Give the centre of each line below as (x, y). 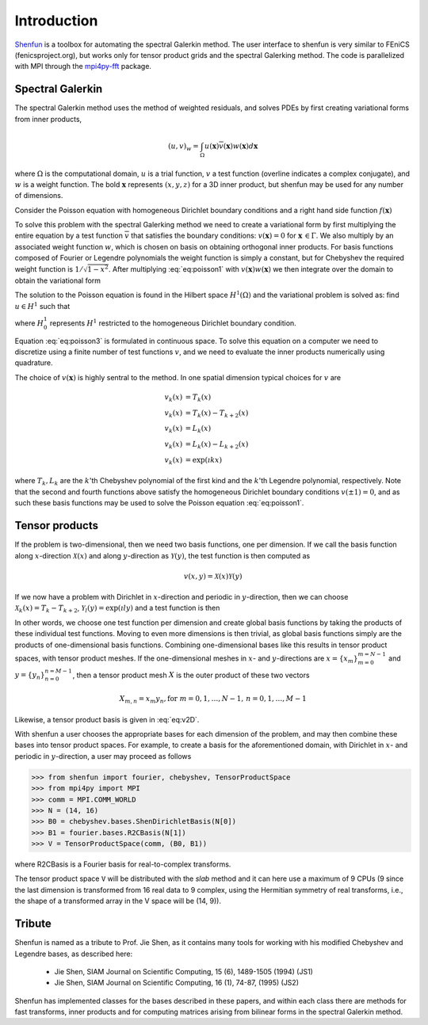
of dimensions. (39, 196)
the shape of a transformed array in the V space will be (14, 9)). (118, 901)
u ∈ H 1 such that (42, 305)
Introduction (56, 21)
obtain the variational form (58, 280)
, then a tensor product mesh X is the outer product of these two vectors (191, 675)
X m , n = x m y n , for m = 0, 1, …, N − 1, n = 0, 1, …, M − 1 (213, 699)
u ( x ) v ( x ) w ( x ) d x (231, 146)
